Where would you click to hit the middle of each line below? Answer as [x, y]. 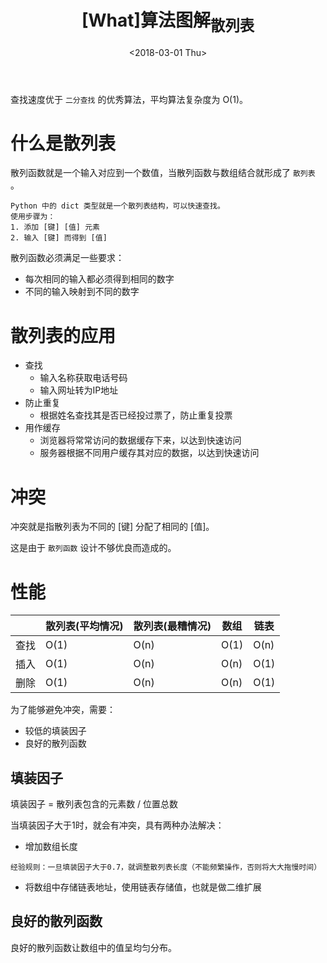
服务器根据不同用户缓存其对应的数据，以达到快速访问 [149, 453]
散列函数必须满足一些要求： [67, 258]
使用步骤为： [33, 217]
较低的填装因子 [55, 731]
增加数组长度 [51, 847]
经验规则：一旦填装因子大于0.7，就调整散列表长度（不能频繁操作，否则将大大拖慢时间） [166, 867]
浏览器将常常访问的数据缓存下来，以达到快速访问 [140, 440]
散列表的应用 [63, 335]
